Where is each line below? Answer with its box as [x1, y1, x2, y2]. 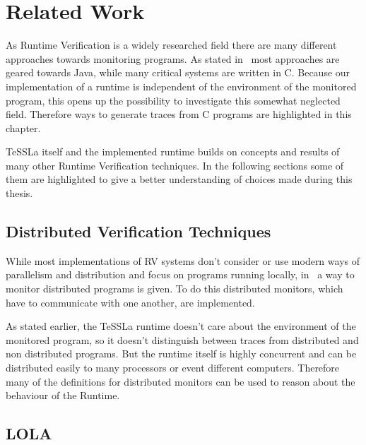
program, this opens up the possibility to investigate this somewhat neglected [6, 93, 341, 107]
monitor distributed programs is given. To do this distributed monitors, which [6, 281, 343, 296]
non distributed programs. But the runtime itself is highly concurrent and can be [6, 346, 357, 361]
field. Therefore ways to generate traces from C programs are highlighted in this [6, 107, 352, 121]
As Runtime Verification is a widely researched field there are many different [6, 37, 337, 52]
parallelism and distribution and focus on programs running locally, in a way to [6, 267, 355, 282]
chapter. [6, 120, 41, 135]
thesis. [6, 186, 33, 201]
